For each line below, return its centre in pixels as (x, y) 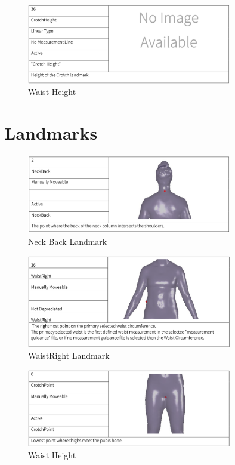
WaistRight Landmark (69, 355)
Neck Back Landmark (68, 241)
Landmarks (51, 133)
